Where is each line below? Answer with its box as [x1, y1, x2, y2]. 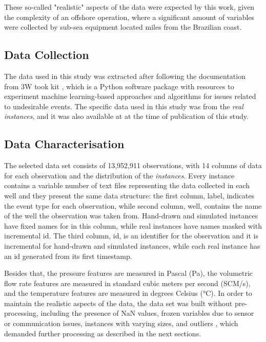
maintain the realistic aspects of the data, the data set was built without [4, 297, 233, 308]
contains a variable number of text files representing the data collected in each [4, 180, 250, 191]
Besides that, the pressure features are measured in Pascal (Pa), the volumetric [4, 268, 253, 278]
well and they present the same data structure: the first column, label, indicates [4, 190, 255, 200]
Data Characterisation [4, 136, 125, 152]
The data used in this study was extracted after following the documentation [4, 70, 245, 81]
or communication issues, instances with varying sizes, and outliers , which [4, 318, 238, 329]
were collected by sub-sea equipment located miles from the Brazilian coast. [4, 22, 242, 32]
